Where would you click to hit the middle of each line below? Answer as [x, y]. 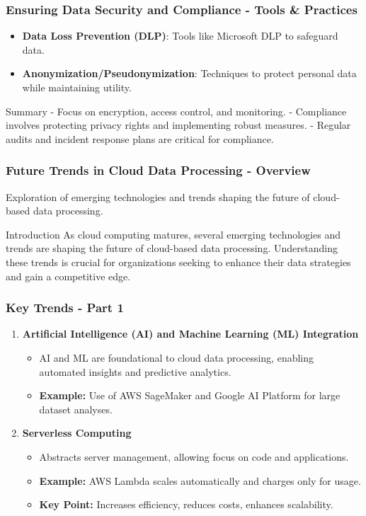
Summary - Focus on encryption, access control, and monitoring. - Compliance [176, 111]
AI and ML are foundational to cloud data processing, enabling [177, 357]
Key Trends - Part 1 [65, 308]
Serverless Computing [77, 433]
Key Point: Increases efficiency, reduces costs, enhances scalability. [186, 504]
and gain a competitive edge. [68, 276]
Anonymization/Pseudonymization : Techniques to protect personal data [189, 73]
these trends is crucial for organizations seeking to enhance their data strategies [178, 262]
